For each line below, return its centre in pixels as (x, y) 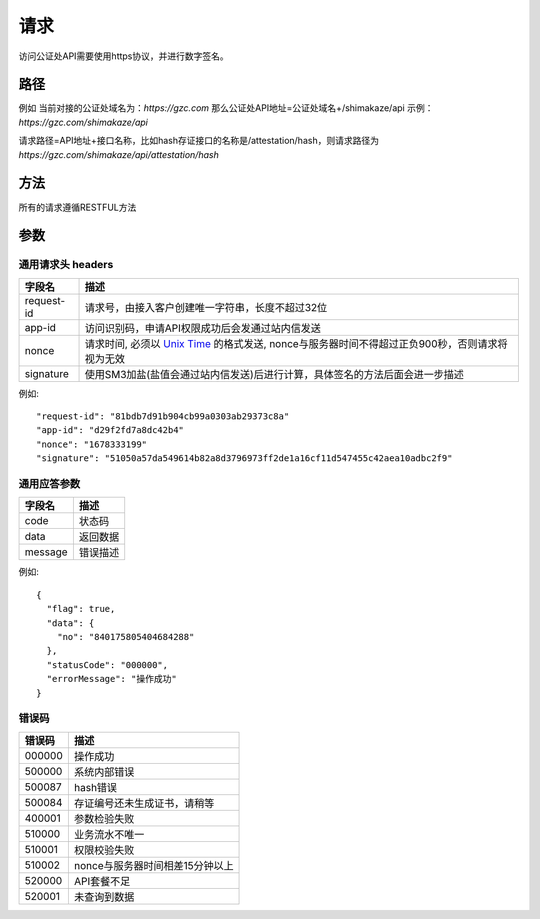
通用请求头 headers (66, 265)
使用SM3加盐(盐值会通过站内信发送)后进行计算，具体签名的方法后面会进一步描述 (274, 374)
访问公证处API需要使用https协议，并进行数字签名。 (123, 56)
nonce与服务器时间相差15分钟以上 (153, 865)
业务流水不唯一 (109, 834)
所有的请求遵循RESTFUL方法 (77, 207)
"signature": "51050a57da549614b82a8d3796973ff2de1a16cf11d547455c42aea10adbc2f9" (244, 458)
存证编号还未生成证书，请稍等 (144, 803)
